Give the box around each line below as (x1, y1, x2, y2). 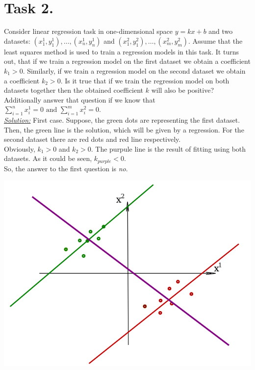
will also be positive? (151, 85, 214, 95)
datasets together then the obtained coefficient (4, 85, 144, 95)
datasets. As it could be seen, (4, 153, 92, 163)
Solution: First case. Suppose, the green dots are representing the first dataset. (4, 115, 240, 125)
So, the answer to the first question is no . (4, 163, 128, 173)
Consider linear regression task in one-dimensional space (4, 26, 173, 36)
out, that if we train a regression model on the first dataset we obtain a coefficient (4, 56, 251, 66)
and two (208, 26, 233, 36)
